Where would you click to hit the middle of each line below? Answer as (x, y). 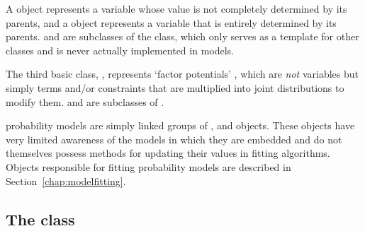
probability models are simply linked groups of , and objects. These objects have (180, 125)
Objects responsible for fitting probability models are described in (148, 166)
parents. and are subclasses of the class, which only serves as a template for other (182, 36)
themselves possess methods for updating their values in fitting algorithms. (168, 153)
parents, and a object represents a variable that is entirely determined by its (171, 22)
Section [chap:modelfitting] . (66, 180)
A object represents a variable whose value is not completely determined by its (176, 8)
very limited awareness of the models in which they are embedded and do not (174, 139)
